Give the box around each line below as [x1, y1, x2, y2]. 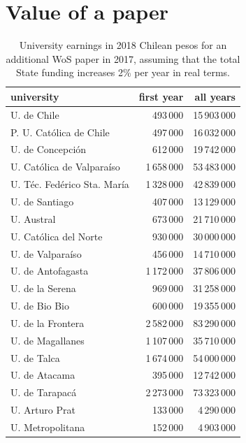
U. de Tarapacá [10, 385, 77, 400]
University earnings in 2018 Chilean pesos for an [19, 38, 227, 52]
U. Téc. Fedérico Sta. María [10, 177, 129, 191]
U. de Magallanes [10, 333, 85, 347]
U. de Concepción [10, 142, 87, 157]
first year [138, 89, 184, 103]
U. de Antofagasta [10, 263, 89, 278]
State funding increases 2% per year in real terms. [15, 65, 231, 80]
